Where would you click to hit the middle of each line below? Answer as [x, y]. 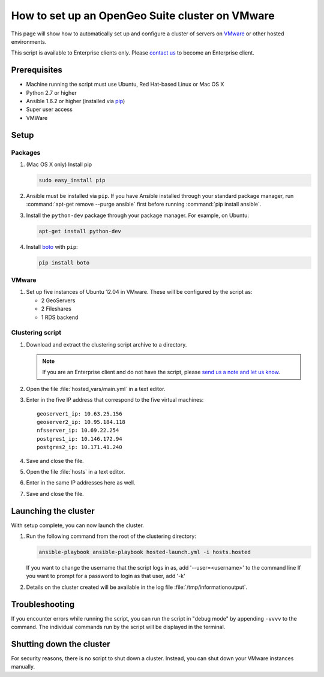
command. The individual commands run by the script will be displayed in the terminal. [118, 627]
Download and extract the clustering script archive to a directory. [106, 344]
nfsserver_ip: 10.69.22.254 [78, 431]
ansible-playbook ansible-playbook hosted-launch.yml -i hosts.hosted [145, 552]
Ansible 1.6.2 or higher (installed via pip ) [76, 101]
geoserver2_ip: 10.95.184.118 [81, 422]
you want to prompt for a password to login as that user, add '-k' [106, 576]
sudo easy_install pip [72, 180]
